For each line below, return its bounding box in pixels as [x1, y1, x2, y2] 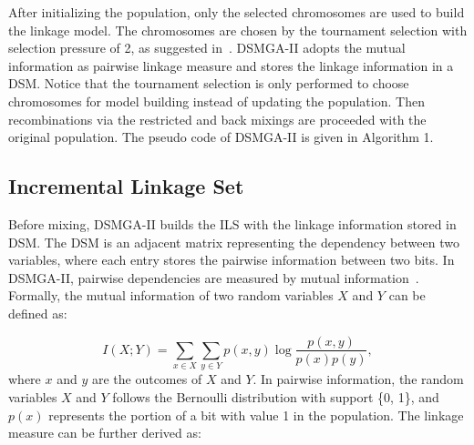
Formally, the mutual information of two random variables [8, 286, 334, 305]
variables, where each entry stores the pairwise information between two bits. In [8, 250, 455, 269]
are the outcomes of [91, 369, 202, 389]
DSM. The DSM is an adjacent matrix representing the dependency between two [8, 232, 459, 251]
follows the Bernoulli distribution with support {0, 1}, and [112, 387, 439, 406]
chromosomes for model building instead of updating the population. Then [8, 91, 425, 110]
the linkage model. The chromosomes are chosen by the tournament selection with [8, 20, 468, 39]
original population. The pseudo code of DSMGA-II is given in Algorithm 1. [8, 127, 434, 147]
